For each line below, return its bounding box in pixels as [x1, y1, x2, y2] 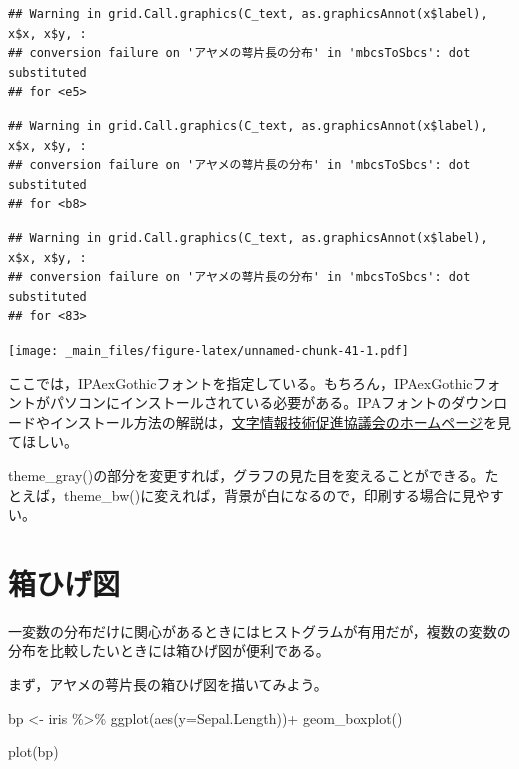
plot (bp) [8, 741, 59, 762]
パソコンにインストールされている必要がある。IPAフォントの [49, 392, 452, 413]
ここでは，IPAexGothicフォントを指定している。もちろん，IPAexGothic [8, 372, 473, 393]
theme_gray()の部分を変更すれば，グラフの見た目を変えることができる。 [8, 464, 485, 485]
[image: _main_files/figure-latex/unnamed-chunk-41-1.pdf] [8, 343, 409, 358]
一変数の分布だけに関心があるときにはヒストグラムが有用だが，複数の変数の [8, 620, 511, 641]
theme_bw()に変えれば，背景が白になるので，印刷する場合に [63, 484, 462, 505]
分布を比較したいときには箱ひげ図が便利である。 [8, 640, 330, 661]
